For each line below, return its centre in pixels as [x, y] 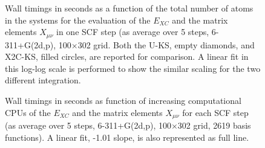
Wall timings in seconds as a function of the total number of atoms [129, 8]
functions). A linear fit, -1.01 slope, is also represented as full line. [127, 137]
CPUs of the [28, 112]
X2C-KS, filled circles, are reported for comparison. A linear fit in [127, 56]
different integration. [43, 80]
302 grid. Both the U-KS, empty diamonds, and [166, 44]
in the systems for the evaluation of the [78, 20]
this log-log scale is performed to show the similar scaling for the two [133, 68]
